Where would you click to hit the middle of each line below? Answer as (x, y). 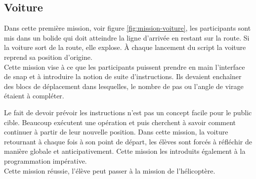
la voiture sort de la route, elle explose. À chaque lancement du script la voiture (125, 47)
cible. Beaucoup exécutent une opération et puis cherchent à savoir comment (120, 122)
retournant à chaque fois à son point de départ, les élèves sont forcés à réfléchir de (128, 141)
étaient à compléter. (34, 96)
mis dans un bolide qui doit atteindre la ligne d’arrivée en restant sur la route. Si (127, 37)
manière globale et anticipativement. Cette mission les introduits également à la (125, 151)
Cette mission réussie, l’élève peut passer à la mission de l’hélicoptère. (110, 170)
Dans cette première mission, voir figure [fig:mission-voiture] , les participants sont (128, 28)
